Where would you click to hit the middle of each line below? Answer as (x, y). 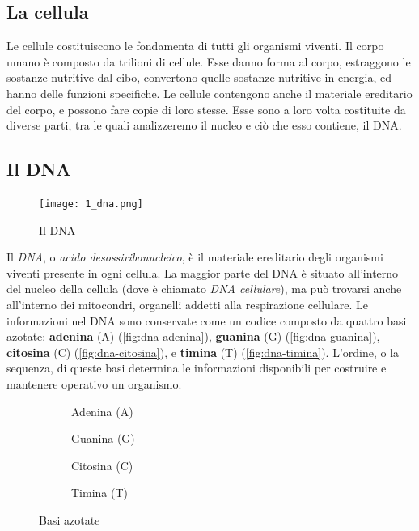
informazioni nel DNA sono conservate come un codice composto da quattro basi (207, 320)
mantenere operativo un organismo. (94, 383)
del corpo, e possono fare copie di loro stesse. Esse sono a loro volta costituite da (206, 109)
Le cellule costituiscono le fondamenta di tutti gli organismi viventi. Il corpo (195, 46)
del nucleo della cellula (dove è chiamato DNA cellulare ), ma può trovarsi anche (204, 289)
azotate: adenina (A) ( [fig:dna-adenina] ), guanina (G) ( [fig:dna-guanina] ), (193, 336)
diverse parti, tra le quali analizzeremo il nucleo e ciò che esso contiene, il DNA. (204, 125)
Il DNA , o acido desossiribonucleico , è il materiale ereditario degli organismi (195, 257)
